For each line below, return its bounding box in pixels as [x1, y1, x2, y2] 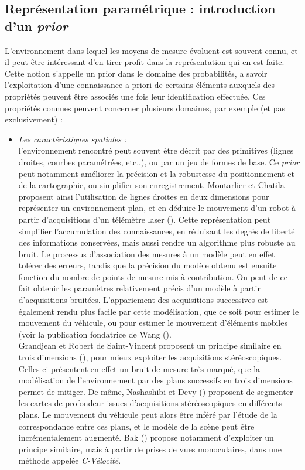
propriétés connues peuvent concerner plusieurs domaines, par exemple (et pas [5, 101, 286, 114]
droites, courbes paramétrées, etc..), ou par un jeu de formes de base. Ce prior [18, 155, 300, 168]
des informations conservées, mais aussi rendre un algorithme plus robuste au [18, 236, 296, 248]
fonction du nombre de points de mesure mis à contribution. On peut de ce [18, 270, 288, 282]
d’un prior [5, 16, 68, 35]
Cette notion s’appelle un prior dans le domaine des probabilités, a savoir [5, 67, 268, 79]
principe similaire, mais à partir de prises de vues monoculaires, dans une [18, 442, 282, 455]
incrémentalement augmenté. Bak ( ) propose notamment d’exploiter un [18, 431, 274, 444]
